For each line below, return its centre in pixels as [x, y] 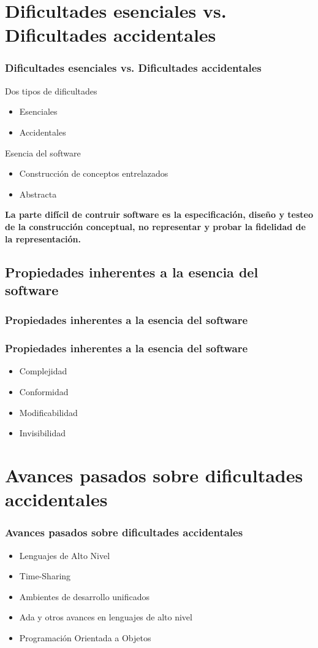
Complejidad [43, 371]
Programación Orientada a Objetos [85, 637]
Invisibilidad [42, 433]
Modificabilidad [48, 412]
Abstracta [38, 194]
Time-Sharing [45, 576]
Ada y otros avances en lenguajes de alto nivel [106, 617]
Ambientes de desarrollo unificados [85, 596]
